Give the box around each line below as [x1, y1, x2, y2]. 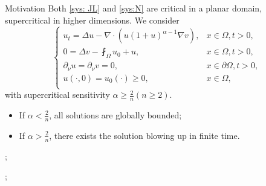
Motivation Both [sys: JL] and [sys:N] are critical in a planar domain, [5, 2, 262, 14]
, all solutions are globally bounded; [49, 108, 182, 121]
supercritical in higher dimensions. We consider [5, 13, 180, 26]
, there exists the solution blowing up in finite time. [49, 129, 240, 141]
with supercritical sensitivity [5, 88, 110, 101]
